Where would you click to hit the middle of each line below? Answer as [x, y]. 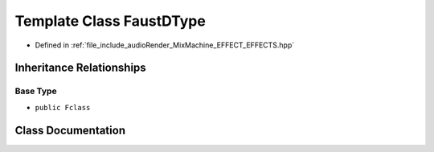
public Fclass [63, 107]
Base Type [36, 91]
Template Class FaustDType [111, 21]
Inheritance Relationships [80, 68]
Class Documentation [70, 130]
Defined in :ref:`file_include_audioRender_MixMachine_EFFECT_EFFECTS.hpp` [165, 45]
